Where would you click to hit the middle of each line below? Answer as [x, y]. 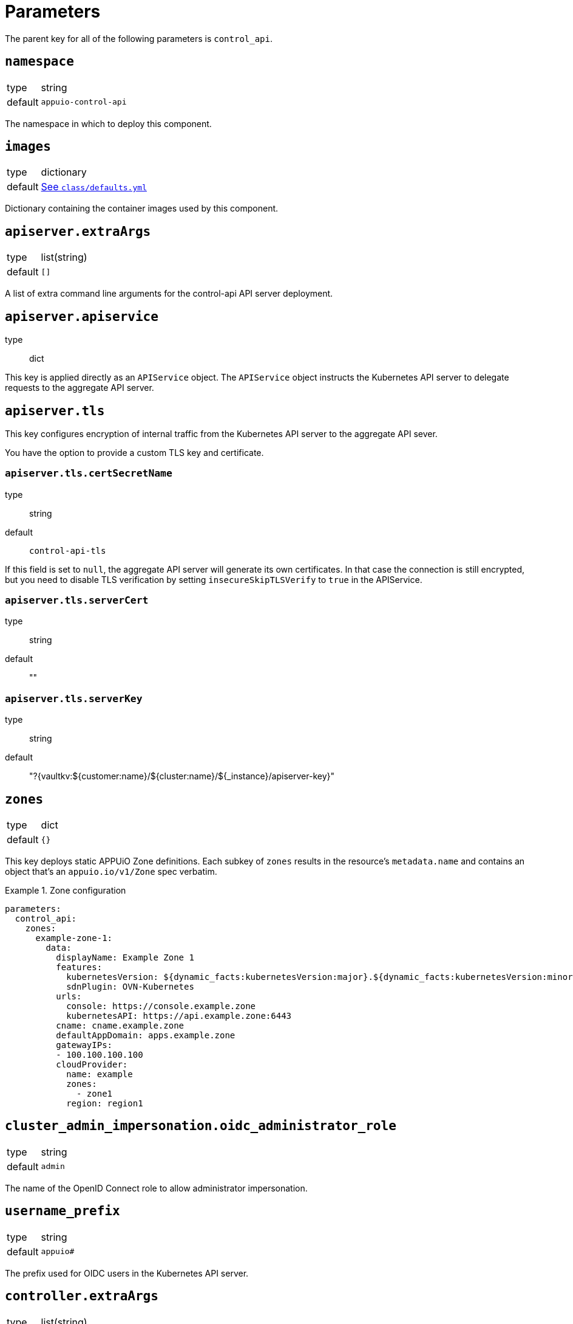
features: [79, 967]
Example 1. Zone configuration [66, 891]
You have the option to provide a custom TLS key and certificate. [134, 452]
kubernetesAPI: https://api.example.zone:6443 [179, 1016]
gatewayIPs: [84, 1045]
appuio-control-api [84, 102]
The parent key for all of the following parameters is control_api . [139, 38]
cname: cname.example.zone [120, 1026]
